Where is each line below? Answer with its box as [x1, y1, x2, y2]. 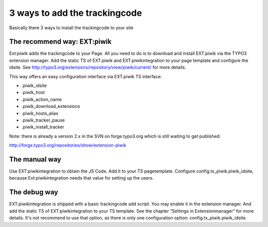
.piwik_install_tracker [21, 124, 65, 130]
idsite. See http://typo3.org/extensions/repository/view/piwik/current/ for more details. [9, 64, 186, 70]
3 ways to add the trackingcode [9, 7, 142, 18]
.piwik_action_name [21, 96, 62, 102]
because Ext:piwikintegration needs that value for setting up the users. [9, 175, 154, 181]
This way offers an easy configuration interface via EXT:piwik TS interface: [9, 73, 162, 79]
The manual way [9, 155, 62, 163]
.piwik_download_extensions [21, 103, 80, 109]
